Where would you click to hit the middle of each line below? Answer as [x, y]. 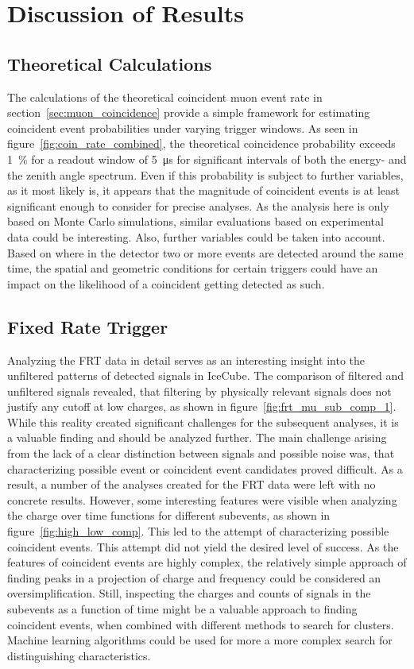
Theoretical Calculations [110, 63]
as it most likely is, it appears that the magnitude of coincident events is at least [204, 190]
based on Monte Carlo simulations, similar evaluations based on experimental [195, 221]
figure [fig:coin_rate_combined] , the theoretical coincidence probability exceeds [201, 143]
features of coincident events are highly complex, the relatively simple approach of [207, 562]
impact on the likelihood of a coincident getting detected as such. [166, 283]
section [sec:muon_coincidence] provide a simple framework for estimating [189, 112]
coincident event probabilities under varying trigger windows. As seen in [183, 128]
